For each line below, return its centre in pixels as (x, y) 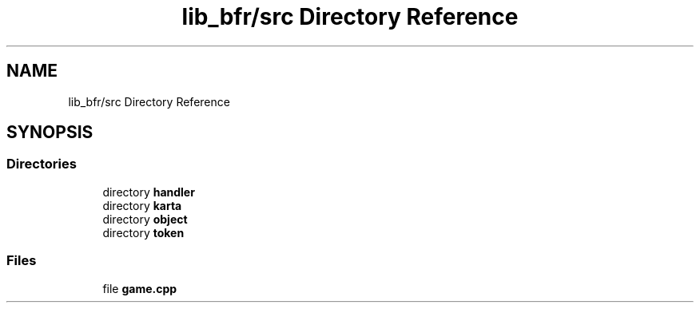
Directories (42, 164)
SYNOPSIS (50, 133)
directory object (145, 219)
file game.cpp (140, 288)
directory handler (149, 192)
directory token (143, 232)
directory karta (142, 205)
